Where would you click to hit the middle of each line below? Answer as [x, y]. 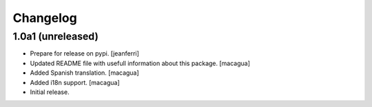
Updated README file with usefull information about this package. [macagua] [140, 63]
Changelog [45, 18]
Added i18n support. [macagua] [75, 82]
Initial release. [50, 92]
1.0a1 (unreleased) [56, 36]
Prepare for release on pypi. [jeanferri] [84, 53]
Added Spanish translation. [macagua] [84, 73]
